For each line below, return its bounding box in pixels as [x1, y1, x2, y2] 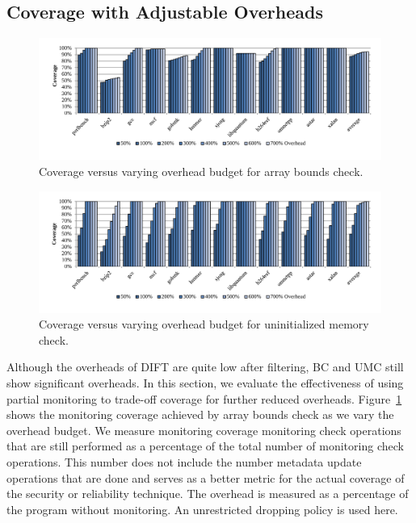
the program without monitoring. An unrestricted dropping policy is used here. [6, 500, 398, 517]
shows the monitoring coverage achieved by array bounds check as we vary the [6, 406, 394, 423]
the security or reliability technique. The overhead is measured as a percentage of [6, 485, 409, 502]
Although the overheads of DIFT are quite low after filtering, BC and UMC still [6, 358, 404, 375]
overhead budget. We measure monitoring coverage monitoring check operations [6, 421, 401, 438]
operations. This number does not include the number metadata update [6, 453, 362, 470]
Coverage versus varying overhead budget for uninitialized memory [39, 316, 369, 333]
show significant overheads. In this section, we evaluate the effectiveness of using [6, 374, 404, 391]
